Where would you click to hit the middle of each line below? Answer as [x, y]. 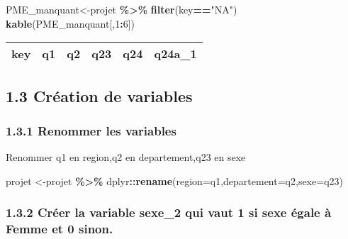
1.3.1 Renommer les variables [91, 130]
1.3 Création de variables [99, 95]
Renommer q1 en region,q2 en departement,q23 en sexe [126, 157]
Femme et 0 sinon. [60, 229]
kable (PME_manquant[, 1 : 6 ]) [71, 23]
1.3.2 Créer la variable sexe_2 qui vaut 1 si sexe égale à [169, 212]
